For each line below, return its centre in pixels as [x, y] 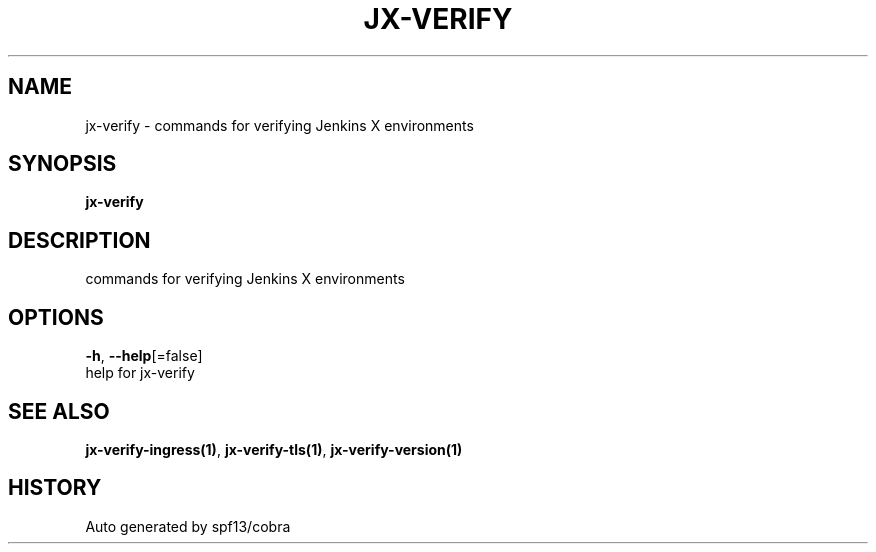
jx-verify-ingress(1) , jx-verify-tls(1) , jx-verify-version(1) [274, 449]
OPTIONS [56, 317]
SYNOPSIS [62, 164]
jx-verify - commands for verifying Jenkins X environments [279, 125]
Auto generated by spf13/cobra [188, 526]
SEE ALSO [59, 411]
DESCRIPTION [79, 240]
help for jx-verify [140, 373]
